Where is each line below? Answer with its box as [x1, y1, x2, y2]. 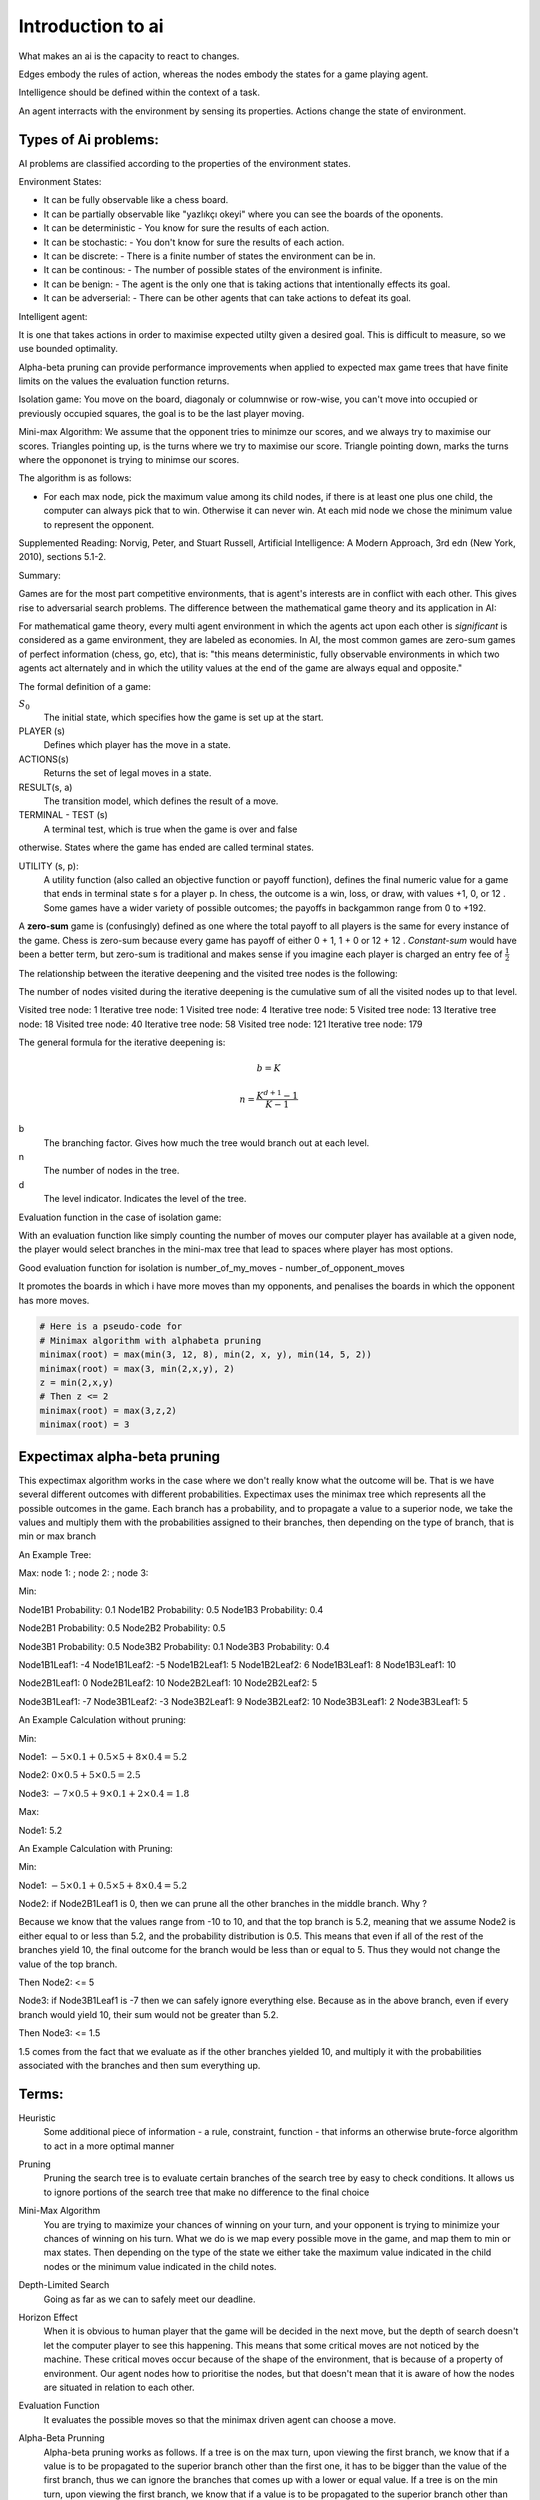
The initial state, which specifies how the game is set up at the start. [43, 711, 324, 723]
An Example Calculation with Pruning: [18, 1842, 174, 1854]
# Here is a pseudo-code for [39, 1321, 183, 1332]
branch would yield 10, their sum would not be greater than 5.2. [18, 2008, 279, 2020]
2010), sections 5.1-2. [18, 551, 107, 563]
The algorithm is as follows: [18, 472, 132, 484]
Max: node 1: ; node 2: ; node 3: [18, 1567, 149, 1579]
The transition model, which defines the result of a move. [43, 795, 279, 807]
